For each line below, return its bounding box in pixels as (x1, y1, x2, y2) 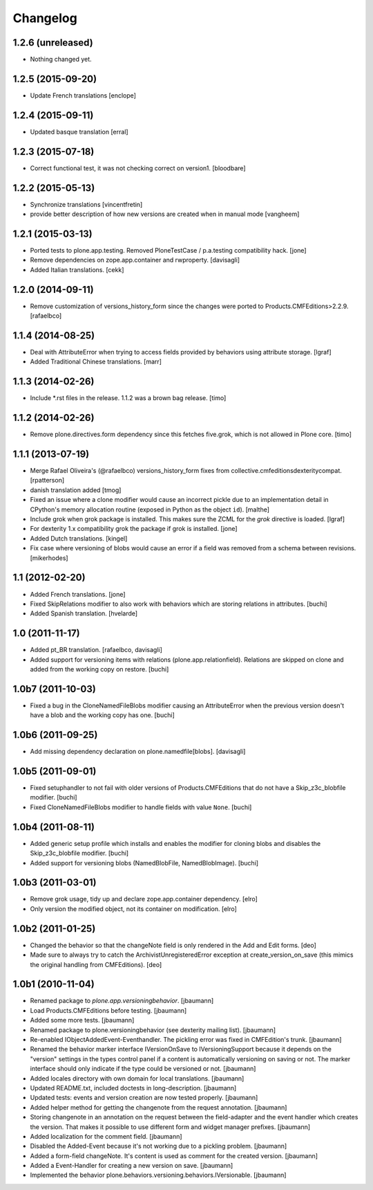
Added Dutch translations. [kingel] (30, 534, 128, 543)
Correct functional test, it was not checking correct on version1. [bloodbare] (30, 163, 246, 172)
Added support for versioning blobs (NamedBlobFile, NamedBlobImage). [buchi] (30, 858, 259, 867)
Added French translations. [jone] (30, 590, 126, 598)
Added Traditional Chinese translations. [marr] (30, 357, 162, 366)
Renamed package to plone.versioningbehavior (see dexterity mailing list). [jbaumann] (30, 1025, 276, 1034)
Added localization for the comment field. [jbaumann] (30, 1132, 182, 1140)
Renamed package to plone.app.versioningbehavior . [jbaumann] (30, 997, 214, 1005)
